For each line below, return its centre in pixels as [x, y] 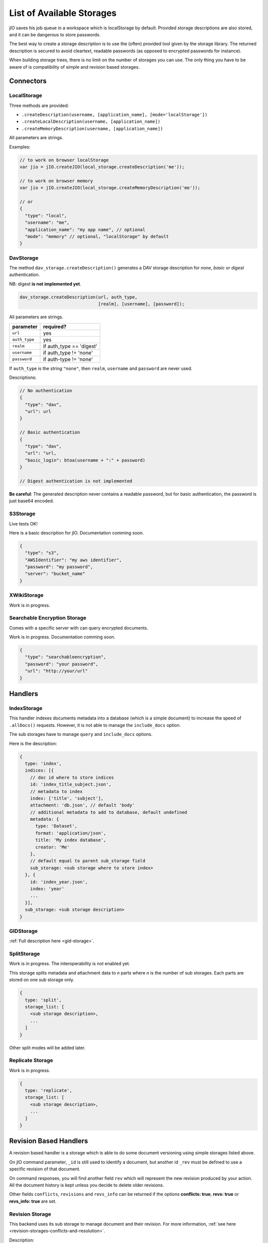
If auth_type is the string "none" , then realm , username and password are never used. [101, 368]
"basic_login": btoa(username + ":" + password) [85, 460]
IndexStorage [26, 709]
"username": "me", [47, 223]
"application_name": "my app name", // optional [85, 229]
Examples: [20, 147]
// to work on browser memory [56, 181]
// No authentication [46, 391]
